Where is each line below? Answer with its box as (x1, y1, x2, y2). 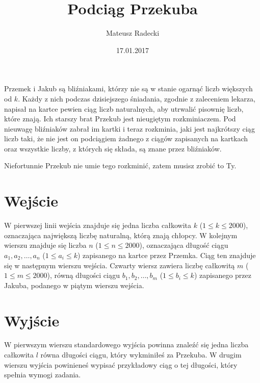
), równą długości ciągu (47, 270, 120, 280)
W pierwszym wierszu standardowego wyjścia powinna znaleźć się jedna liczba (4, 339, 249, 350)
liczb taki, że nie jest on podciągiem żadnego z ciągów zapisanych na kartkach (4, 133, 248, 144)
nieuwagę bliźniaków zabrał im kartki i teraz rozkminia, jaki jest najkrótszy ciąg (4, 123, 255, 134)
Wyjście (4, 310, 60, 330)
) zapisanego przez (194, 270, 252, 280)
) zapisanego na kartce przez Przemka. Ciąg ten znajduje (77, 249, 256, 260)
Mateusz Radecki (106, 28, 160, 38)
